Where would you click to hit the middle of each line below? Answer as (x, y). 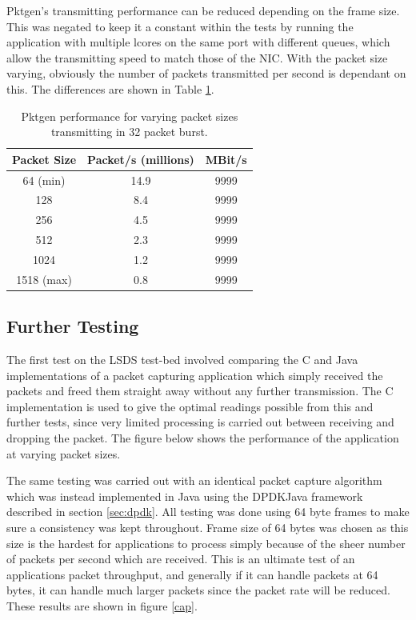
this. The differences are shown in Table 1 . (110, 88)
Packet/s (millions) (141, 159)
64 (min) (44, 180)
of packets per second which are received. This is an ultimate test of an (181, 559)
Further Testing (73, 326)
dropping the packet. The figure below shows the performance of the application (203, 438)
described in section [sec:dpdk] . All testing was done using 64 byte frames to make (208, 512)
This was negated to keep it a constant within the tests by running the (180, 26)
